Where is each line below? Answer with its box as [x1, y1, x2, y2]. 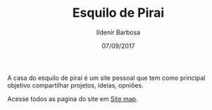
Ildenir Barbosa [96, 28, 141, 36]
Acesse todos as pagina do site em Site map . [7, 95, 138, 103]
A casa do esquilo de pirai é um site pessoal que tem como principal [7, 74, 206, 82]
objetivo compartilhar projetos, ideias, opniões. [7, 81, 144, 89]
